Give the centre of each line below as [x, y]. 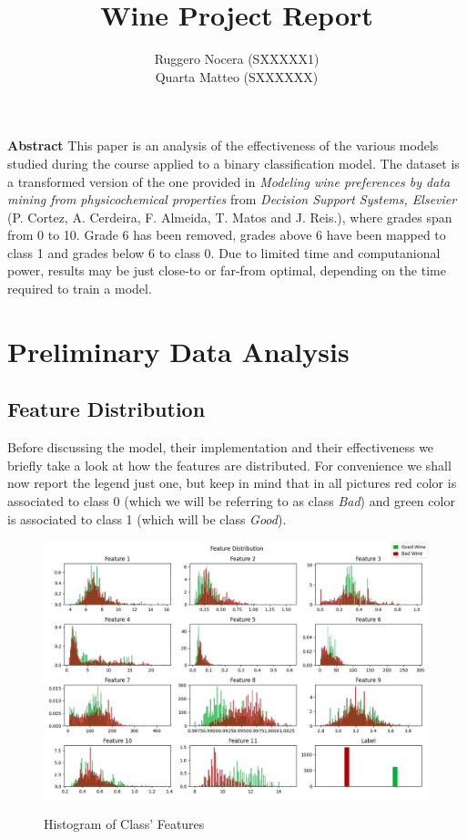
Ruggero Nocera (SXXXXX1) [237, 59]
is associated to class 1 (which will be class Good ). [147, 518]
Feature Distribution [107, 409]
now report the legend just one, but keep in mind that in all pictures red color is [232, 483]
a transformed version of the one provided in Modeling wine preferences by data [229, 181]
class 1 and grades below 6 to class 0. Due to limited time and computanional [224, 252]
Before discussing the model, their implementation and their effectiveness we [221, 447]
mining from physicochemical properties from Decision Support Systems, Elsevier [232, 199]
